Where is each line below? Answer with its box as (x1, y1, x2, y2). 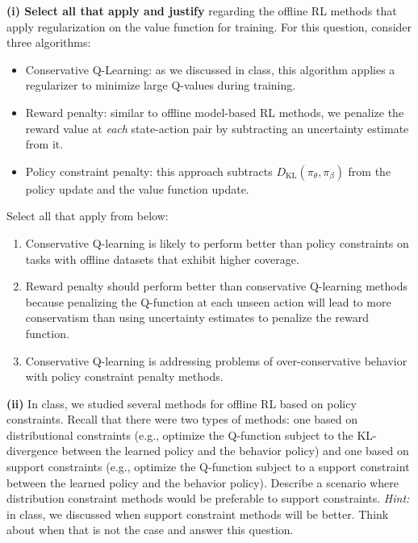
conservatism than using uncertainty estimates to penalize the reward (25, 309, 369, 326)
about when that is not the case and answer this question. (6, 521, 294, 538)
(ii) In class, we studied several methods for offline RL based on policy (6, 395, 357, 411)
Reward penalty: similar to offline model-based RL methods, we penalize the (25, 103, 404, 120)
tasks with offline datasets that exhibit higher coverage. (25, 250, 299, 267)
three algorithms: (6, 34, 91, 51)
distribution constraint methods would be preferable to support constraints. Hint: (6, 490, 410, 507)
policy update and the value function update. (25, 180, 249, 197)
